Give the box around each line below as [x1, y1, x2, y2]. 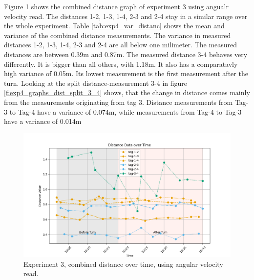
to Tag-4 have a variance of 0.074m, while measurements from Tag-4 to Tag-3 [9, 106, 242, 117]
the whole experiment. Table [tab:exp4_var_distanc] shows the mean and [4, 20, 225, 31]
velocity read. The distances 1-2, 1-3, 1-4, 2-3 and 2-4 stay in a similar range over [4, 11, 248, 21]
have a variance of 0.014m [4, 116, 82, 126]
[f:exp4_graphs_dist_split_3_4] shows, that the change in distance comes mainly [4, 87, 250, 98]
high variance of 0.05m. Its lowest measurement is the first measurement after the [4, 68, 248, 79]
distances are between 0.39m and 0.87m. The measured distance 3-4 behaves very [4, 49, 248, 59]
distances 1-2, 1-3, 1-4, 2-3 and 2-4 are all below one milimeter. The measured [4, 40, 237, 50]
